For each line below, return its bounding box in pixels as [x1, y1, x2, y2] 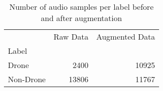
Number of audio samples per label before [9, 1, 154, 12]
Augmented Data [96, 31, 155, 42]
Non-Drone [8, 73, 46, 85]
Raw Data [53, 31, 89, 42]
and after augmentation [41, 12, 122, 23]
